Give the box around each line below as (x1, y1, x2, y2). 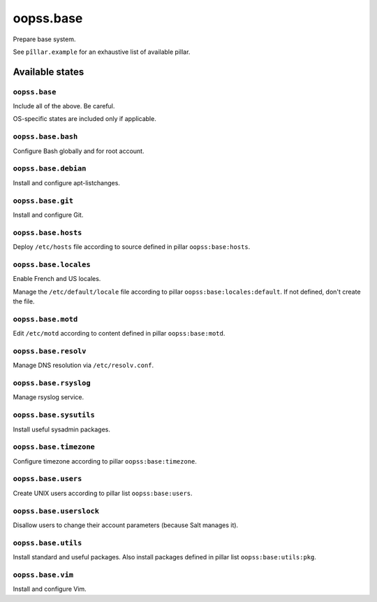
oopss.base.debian (13, 164, 87, 173)
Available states (13, 66, 84, 78)
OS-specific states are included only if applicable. (13, 115, 156, 123)
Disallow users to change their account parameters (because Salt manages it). (13, 521, 239, 529)
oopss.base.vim (13, 570, 73, 580)
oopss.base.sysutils (13, 410, 96, 420)
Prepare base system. (13, 35, 76, 43)
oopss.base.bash (13, 132, 78, 141)
